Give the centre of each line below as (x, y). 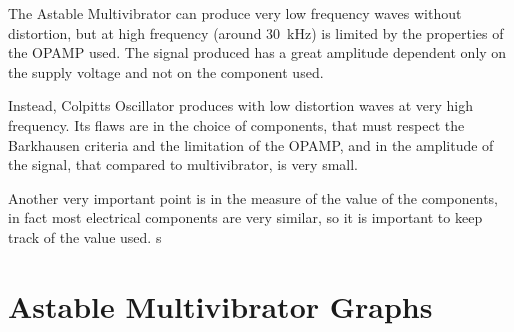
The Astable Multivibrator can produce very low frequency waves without (235, 13)
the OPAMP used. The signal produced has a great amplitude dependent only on (257, 52)
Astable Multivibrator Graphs (220, 305)
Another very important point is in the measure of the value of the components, (253, 197)
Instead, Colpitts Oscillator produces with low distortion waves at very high (240, 105)
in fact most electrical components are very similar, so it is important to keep (245, 217)
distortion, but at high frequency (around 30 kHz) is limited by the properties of (256, 32)
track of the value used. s (85, 236)
